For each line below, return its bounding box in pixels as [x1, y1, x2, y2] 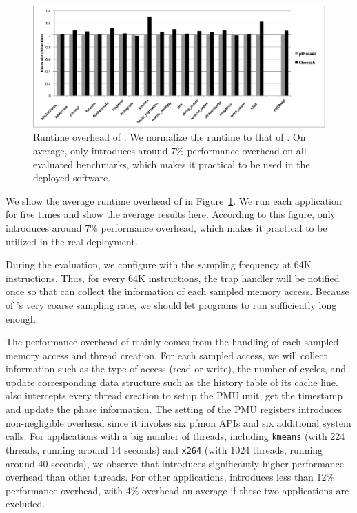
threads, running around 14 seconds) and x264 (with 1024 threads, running [6, 442, 323, 456]
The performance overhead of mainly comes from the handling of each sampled [6, 334, 339, 349]
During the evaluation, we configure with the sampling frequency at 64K [6, 257, 312, 272]
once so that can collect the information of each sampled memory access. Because [6, 284, 349, 299]
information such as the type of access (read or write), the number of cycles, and [6, 361, 347, 376]
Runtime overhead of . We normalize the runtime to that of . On [33, 130, 306, 144]
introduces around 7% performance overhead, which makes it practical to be [6, 220, 327, 234]
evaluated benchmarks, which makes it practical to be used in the [33, 157, 310, 171]
